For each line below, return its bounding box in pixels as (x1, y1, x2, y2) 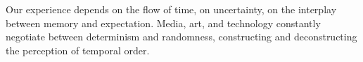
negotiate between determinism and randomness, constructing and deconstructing (6, 29, 357, 44)
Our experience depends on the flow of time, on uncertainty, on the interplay (6, 2, 337, 16)
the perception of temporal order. (6, 42, 150, 57)
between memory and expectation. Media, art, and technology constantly (6, 15, 321, 30)
